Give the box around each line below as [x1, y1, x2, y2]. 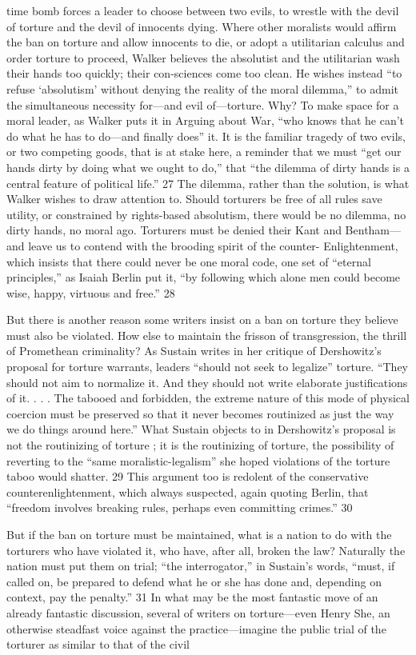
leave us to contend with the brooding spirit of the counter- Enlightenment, [28, 237, 398, 254]
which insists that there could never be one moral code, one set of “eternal [6, 253, 371, 270]
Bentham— [345, 222, 402, 238]
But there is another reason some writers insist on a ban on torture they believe [6, 311, 398, 328]
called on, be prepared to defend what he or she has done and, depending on [6, 573, 382, 589]
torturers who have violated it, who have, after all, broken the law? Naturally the [6, 541, 406, 558]
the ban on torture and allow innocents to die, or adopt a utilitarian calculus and [6, 34, 405, 50]
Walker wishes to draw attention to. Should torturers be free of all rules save [6, 190, 382, 207]
